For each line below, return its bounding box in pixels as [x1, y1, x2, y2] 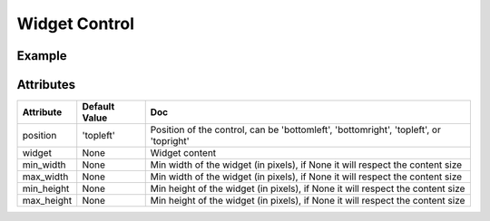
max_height [22, 195, 73, 207]
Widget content [150, 147, 217, 159]
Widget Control [16, 14, 135, 34]
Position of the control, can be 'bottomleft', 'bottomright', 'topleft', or [150, 123, 442, 136]
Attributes [16, 77, 76, 92]
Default [82, 101, 115, 113]
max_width [22, 170, 69, 183]
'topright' [150, 135, 190, 148]
